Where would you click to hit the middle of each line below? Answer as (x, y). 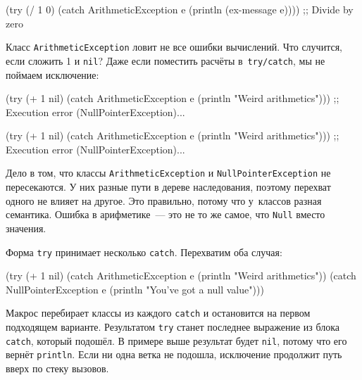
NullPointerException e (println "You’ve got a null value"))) (135, 289)
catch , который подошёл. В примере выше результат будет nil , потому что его (176, 340)
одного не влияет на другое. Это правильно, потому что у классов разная (164, 200)
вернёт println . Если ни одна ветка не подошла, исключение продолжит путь (174, 354)
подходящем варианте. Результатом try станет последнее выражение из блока (173, 327)
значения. (26, 228)
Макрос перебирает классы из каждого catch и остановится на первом (158, 313)
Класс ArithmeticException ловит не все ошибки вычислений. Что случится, (174, 47)
